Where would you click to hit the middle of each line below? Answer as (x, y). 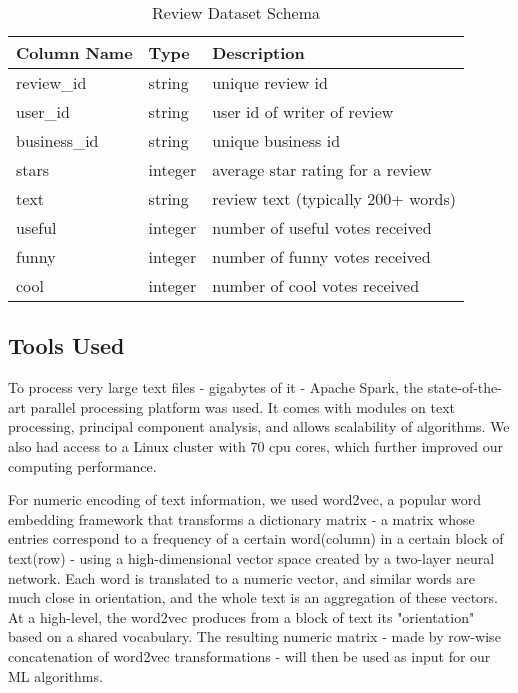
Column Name (74, 52)
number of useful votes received (322, 227)
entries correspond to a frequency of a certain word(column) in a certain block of (256, 538)
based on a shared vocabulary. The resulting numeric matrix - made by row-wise (254, 636)
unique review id (270, 82)
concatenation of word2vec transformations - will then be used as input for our (249, 655)
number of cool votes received (316, 285)
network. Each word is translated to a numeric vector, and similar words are (242, 577)
